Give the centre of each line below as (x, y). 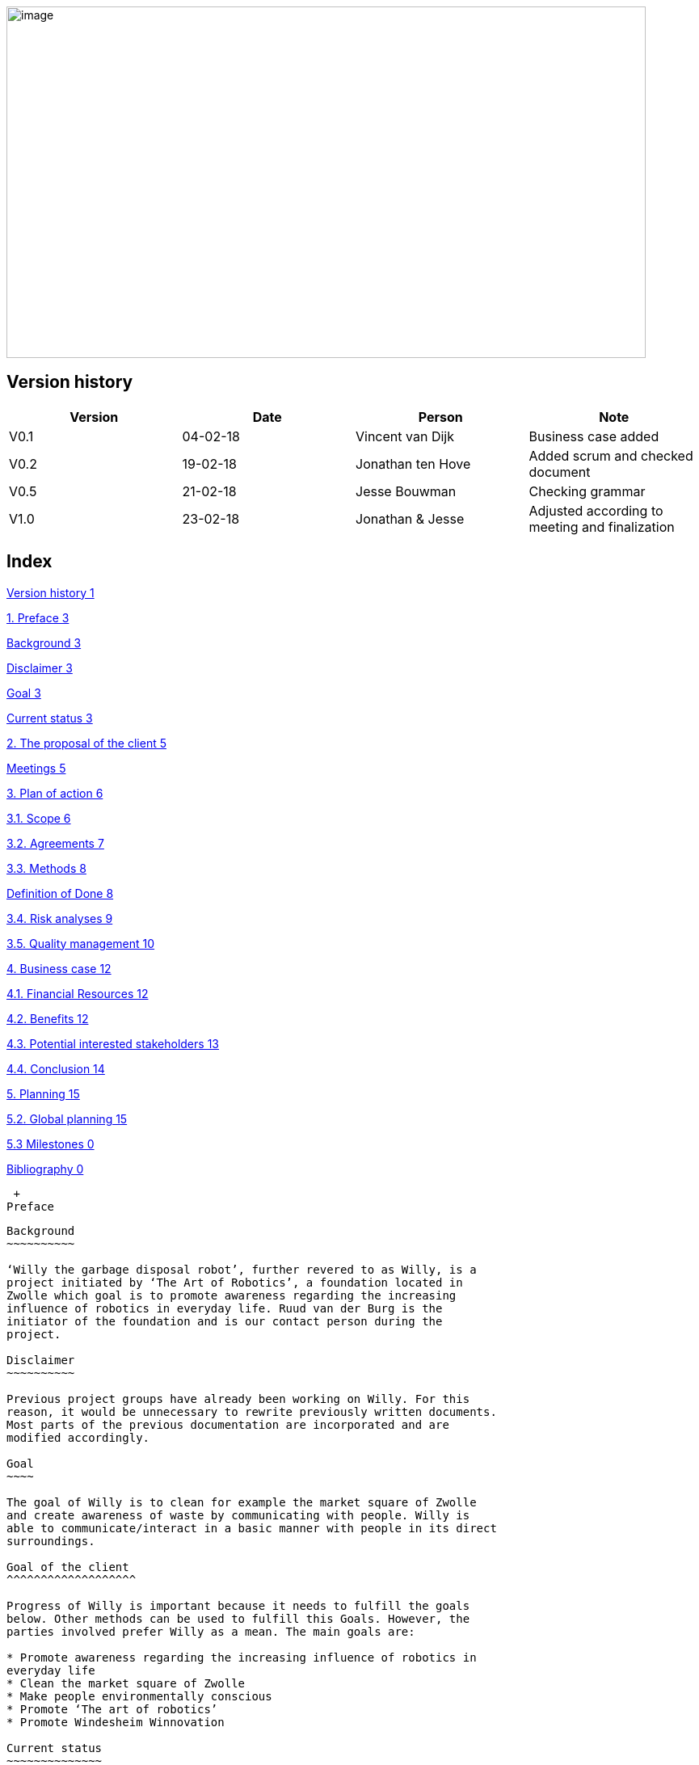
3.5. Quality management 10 (81, 943)
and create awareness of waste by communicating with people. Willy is (238, 1515)
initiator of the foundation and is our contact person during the (225, 1321)
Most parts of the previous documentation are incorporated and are (228, 1424)
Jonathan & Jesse (410, 518)
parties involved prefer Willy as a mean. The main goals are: (211, 1631)
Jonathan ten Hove (413, 463)
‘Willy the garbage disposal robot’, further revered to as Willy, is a (242, 1269)
